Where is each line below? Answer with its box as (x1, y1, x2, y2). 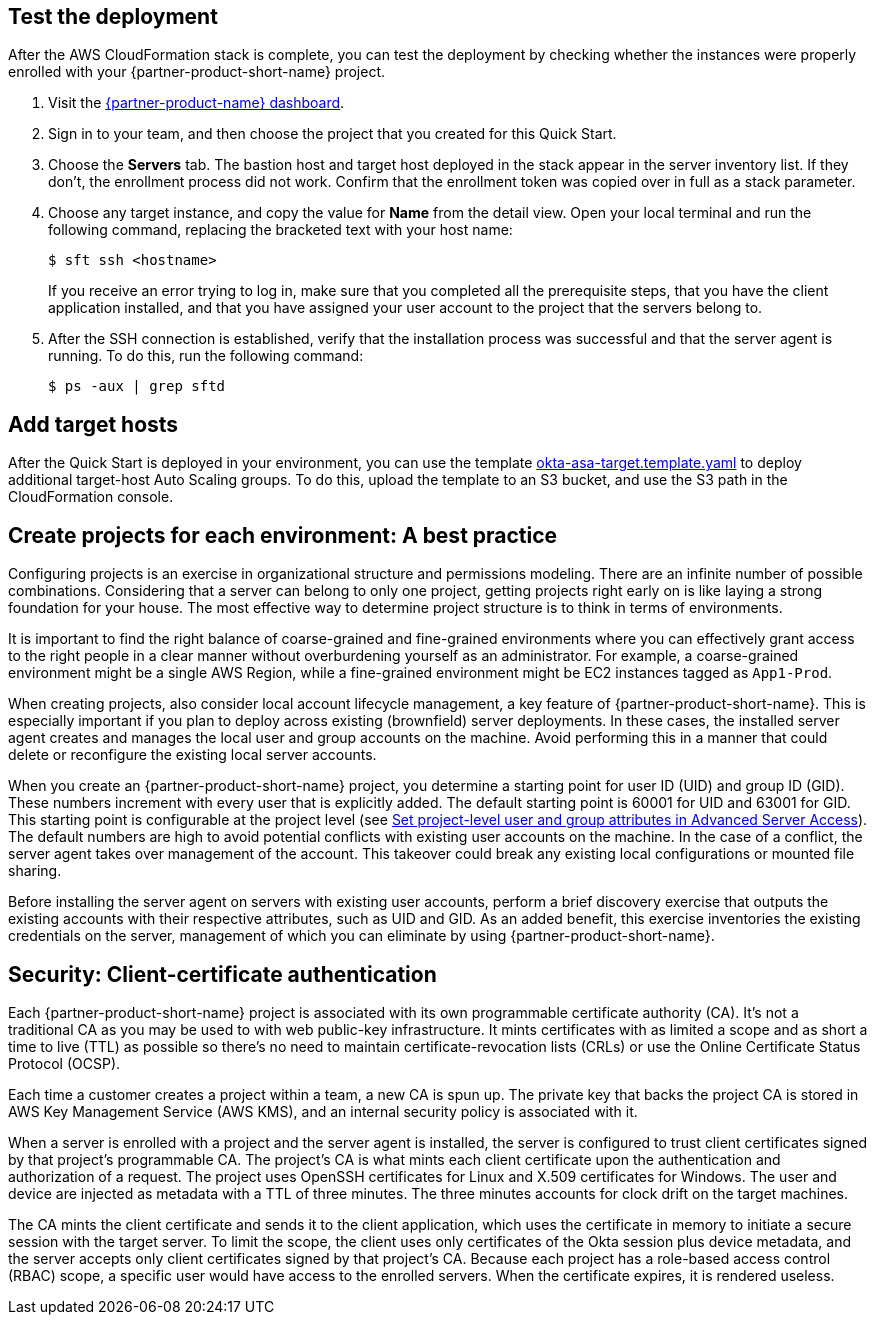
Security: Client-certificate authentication (8, 961, 437, 987)
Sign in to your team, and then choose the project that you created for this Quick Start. (48, 125, 617, 143)
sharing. (8, 862, 62, 880)
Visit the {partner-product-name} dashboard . (48, 94, 345, 112)
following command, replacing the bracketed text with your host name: (48, 221, 513, 239)
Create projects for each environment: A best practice (8, 522, 558, 548)
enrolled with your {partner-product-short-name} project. (8, 63, 386, 81)
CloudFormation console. (8, 488, 174, 506)
